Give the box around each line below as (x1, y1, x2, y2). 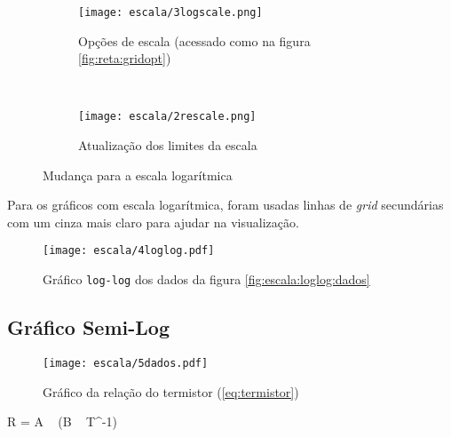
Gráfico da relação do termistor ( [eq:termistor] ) (43, 382, 299, 401)
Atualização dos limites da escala (78, 136, 257, 155)
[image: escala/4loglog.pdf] (43, 244, 215, 258)
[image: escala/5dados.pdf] (43, 356, 209, 369)
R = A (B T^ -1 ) (7, 412, 118, 431)
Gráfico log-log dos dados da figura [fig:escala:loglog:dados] (43, 270, 370, 289)
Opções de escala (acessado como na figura (78, 31, 311, 50)
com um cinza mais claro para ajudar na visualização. (7, 212, 299, 231)
